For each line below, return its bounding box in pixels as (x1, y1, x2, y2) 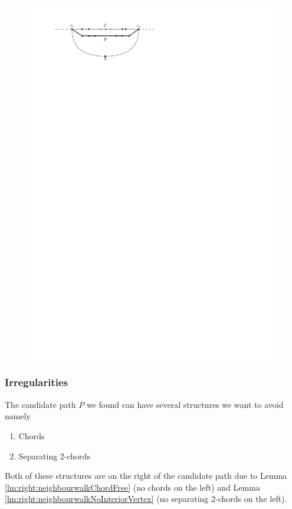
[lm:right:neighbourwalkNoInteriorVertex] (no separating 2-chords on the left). (5, 492, 287, 505)
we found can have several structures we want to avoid (86, 398, 284, 410)
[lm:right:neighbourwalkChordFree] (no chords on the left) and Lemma (5, 481, 260, 493)
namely (5, 410, 31, 422)
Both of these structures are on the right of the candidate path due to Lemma (5, 469, 287, 482)
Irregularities (5, 375, 68, 390)
